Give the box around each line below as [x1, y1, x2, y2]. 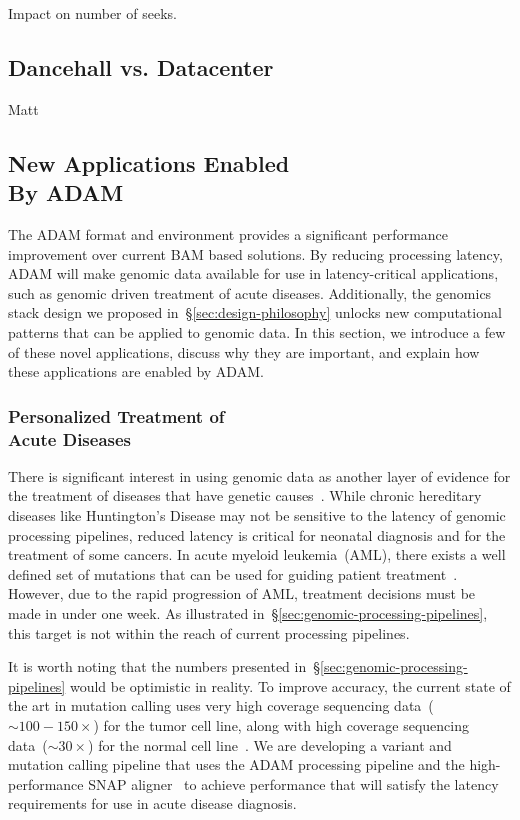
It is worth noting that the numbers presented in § [8, 656, 321, 677]
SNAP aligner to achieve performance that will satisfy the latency [88, 773, 499, 794]
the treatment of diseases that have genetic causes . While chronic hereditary [8, 485, 482, 506]
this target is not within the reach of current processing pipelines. [8, 622, 410, 643]
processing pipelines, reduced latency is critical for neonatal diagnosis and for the [8, 524, 506, 545]
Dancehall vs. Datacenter [8, 51, 274, 82]
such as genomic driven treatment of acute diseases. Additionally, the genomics [8, 282, 492, 303]
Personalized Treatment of [8, 403, 225, 428]
